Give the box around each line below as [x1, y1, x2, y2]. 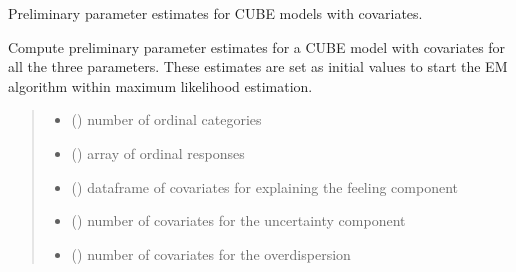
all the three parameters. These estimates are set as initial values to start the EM [8, 56, 508, 77]
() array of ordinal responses [71, 142, 245, 163]
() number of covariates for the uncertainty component [71, 210, 406, 231]
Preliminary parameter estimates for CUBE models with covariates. [8, 3, 423, 23]
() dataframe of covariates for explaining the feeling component [71, 176, 458, 197]
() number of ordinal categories [71, 109, 262, 130]
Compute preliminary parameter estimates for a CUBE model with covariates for [8, 36, 506, 57]
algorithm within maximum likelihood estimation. [8, 75, 313, 96]
